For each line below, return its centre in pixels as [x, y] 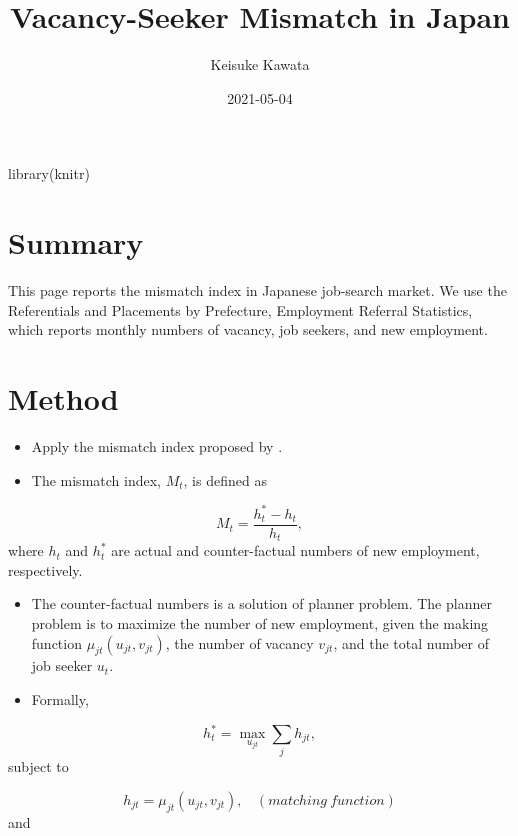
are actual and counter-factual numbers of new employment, [295, 550]
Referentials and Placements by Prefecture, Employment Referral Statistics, [240, 309]
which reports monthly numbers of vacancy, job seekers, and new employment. [248, 329]
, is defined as [225, 479]
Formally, [60, 698]
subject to [38, 766]
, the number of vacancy [239, 642]
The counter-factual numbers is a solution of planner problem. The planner [261, 603]
